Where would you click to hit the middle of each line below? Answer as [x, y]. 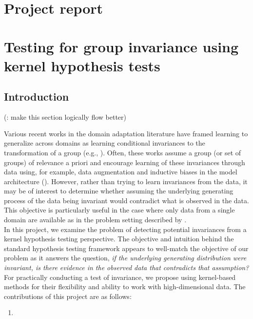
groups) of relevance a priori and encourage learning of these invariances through [125, 162]
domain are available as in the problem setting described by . [95, 220]
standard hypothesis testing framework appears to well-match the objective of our [126, 248]
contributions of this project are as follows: [68, 296]
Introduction [37, 96]
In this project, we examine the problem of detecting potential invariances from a [125, 229]
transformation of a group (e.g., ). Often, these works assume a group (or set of [123, 152]
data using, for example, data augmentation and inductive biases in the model [121, 172]
